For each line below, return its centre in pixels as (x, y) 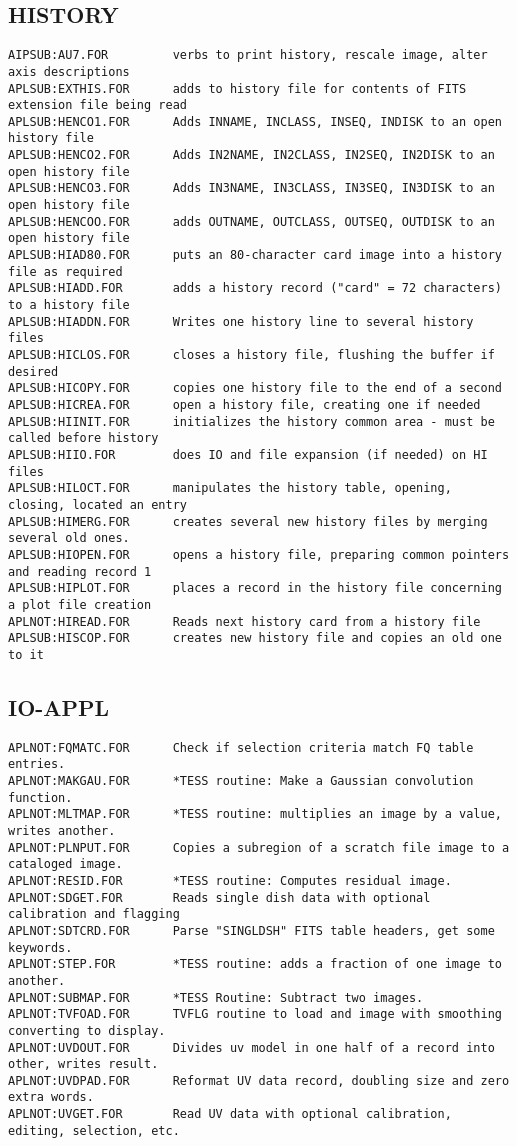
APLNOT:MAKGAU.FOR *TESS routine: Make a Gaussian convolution (241, 781)
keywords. (40, 947)
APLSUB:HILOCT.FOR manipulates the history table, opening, (230, 488)
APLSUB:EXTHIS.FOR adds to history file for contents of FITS (237, 88)
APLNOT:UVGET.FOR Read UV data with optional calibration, (230, 1114)
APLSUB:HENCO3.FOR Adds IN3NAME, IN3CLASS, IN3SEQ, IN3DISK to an (251, 188)
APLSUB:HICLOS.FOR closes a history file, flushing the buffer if (251, 355)
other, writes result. (83, 1064)
